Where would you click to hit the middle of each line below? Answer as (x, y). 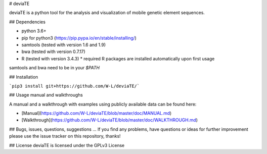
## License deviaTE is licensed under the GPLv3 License (67, 145)
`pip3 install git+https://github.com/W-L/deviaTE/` (74, 86)
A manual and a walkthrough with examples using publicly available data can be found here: (103, 104)
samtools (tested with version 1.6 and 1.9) (64, 45)
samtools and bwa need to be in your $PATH (54, 68)
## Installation (23, 77)
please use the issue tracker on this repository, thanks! (65, 136)
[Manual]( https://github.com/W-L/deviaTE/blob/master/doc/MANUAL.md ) (96, 113)
